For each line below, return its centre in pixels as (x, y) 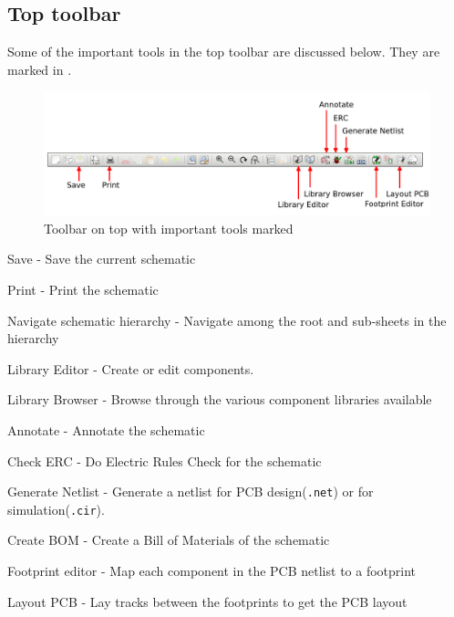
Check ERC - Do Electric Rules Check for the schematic (165, 460)
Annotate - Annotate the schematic (106, 429)
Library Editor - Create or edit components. (131, 368)
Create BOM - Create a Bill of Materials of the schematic (169, 540)
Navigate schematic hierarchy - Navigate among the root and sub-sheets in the (227, 320)
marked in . (40, 69)
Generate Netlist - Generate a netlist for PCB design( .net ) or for (191, 492)
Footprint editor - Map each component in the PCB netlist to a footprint (212, 571)
